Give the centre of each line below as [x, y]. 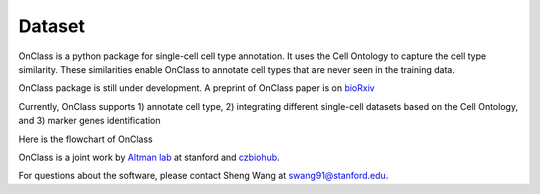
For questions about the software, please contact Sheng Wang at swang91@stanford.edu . [203, 176]
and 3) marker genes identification [89, 121]
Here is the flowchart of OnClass [86, 139]
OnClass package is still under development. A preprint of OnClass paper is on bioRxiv [196, 88]
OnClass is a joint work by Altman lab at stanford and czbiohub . [149, 157]
